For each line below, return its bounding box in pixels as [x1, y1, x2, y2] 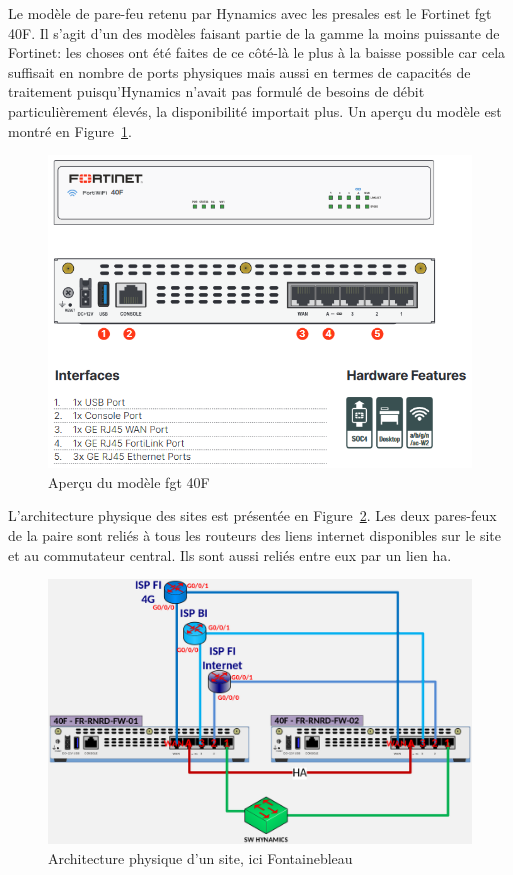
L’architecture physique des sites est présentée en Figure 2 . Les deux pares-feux [8, 505, 497, 526]
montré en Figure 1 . [8, 120, 132, 141]
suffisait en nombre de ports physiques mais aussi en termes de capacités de [8, 61, 471, 82]
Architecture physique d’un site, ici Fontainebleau [48, 847, 353, 868]
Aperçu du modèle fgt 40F [48, 471, 210, 492]
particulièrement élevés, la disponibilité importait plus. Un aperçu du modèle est [8, 100, 502, 121]
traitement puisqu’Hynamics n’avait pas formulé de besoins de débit [8, 81, 425, 102]
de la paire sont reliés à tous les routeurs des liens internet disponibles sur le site [8, 525, 501, 546]
